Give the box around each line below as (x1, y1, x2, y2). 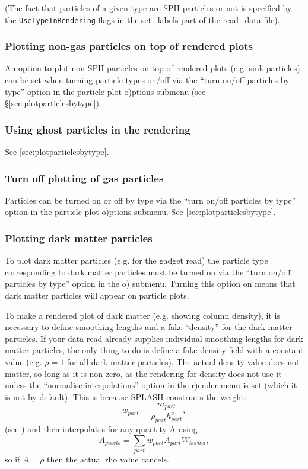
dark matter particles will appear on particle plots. (5, 289, 189, 302)
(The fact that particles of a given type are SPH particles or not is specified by (5, 2, 292, 14)
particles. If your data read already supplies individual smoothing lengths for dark (5, 332, 303, 344)
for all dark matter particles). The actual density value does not (66, 356, 300, 368)
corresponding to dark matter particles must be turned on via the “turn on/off (5, 265, 291, 278)
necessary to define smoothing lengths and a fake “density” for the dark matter (5, 321, 293, 333)
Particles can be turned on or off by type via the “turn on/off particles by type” (5, 194, 296, 206)
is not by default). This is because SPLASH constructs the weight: (5, 390, 246, 403)
